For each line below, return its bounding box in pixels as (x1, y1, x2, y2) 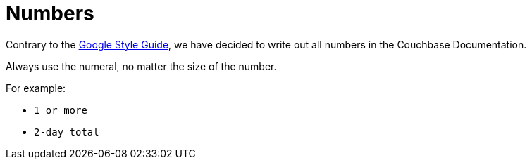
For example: (6, 81, 66, 94)
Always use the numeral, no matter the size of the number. (6, 60, 277, 72)
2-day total (34, 126, 99, 138)
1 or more (34, 104, 87, 116)
